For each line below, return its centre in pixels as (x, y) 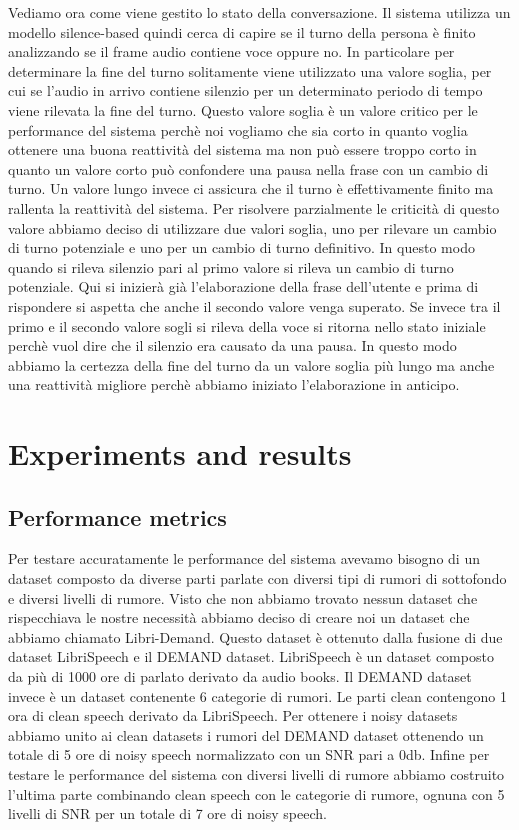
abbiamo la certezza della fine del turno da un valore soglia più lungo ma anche (251, 364)
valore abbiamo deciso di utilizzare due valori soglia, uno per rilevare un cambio (252, 227)
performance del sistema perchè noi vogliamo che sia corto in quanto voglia (238, 129)
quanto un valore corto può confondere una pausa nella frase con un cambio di (248, 168)
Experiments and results (180, 453)
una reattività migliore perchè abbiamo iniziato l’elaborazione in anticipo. (234, 384)
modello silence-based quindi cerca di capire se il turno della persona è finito (242, 31)
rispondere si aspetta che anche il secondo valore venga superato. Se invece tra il (254, 305)
